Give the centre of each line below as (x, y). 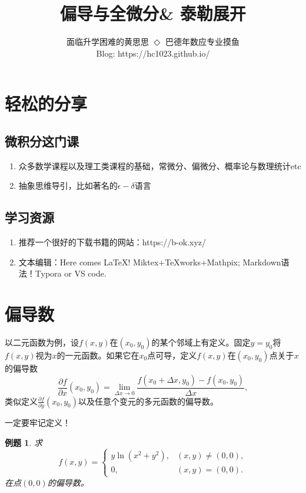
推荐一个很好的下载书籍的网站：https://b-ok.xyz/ (112, 242)
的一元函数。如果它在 (98, 355)
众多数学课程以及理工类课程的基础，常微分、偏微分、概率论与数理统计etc (160, 165)
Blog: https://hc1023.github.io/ (153, 53)
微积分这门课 (42, 141)
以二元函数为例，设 (42, 342)
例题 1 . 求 (24, 442)
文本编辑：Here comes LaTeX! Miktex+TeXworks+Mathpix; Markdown (150, 262)
